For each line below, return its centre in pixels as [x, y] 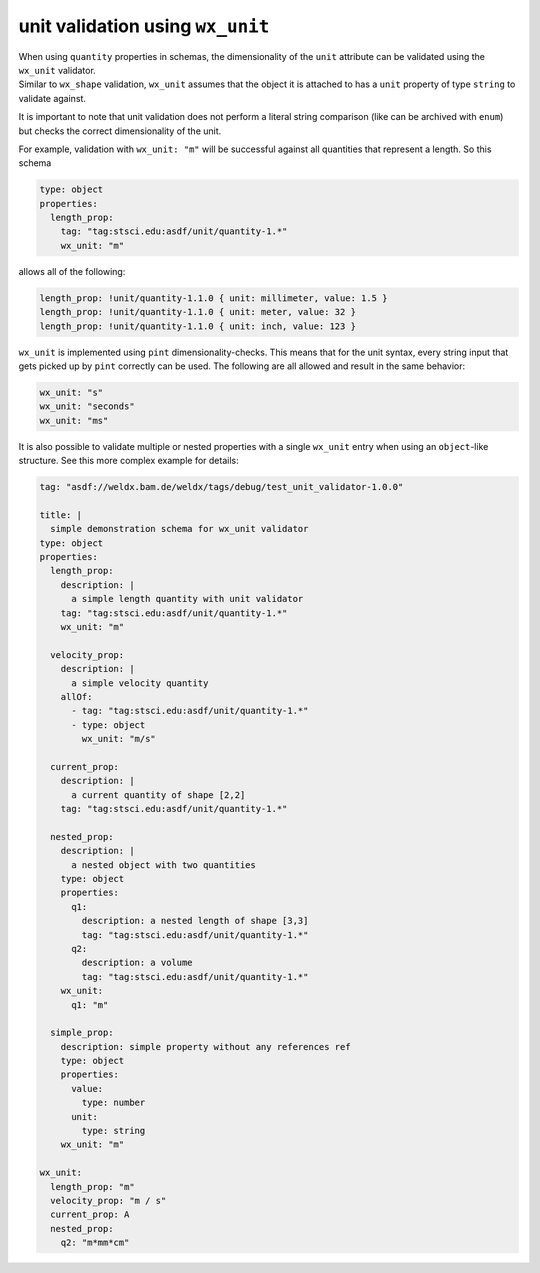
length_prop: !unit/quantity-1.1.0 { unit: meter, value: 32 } [198, 312]
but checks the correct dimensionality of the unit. [120, 131]
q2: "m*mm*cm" [95, 1243]
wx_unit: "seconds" [87, 406]
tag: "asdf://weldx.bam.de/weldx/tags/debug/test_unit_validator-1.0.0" [221, 487]
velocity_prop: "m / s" [108, 1200]
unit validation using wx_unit [144, 26]
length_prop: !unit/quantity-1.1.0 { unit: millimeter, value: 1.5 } [213, 298]
